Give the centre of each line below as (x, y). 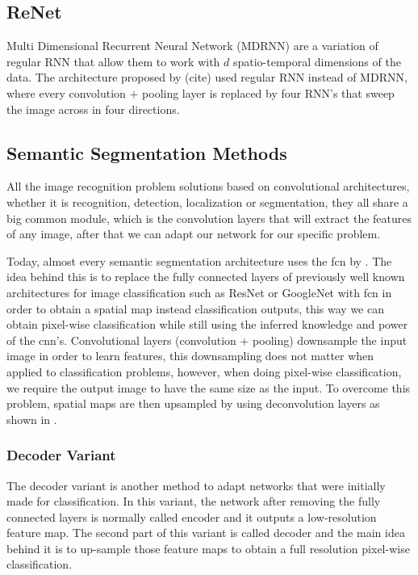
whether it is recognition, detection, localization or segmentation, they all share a (207, 201)
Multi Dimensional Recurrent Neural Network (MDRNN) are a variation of (192, 46)
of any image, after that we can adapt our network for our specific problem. (194, 234)
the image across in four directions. (93, 109)
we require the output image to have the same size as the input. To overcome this (209, 387)
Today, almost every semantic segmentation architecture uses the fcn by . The (199, 260)
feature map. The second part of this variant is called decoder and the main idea (206, 533)
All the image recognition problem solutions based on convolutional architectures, (208, 186)
